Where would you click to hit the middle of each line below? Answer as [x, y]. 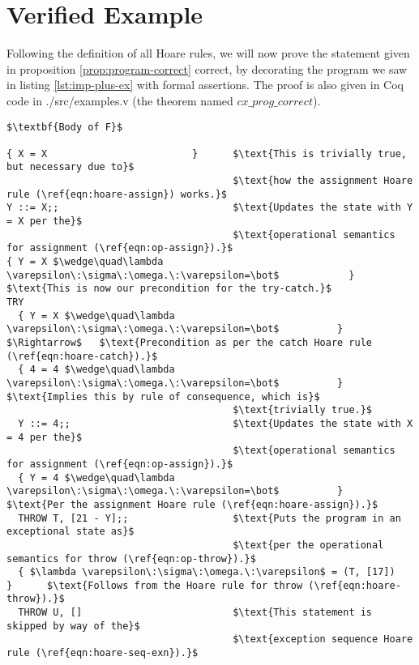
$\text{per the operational [308, 545]
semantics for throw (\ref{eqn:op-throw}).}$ [131, 558]
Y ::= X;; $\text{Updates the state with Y [210, 208]
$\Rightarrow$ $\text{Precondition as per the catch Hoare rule [190, 343]
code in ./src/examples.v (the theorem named [120, 100]
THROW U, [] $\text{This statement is [195, 613]
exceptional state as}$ [71, 532]
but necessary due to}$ [71, 167]
